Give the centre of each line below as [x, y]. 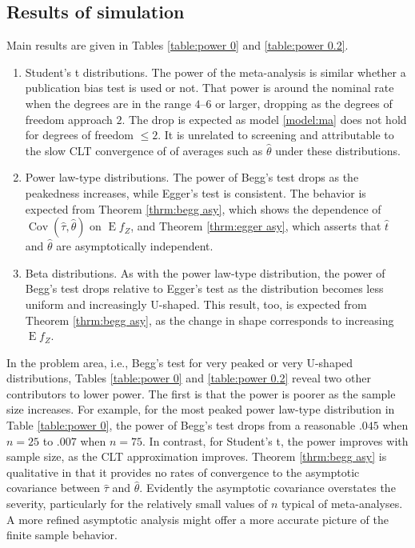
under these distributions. [338, 150]
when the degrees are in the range [108, 103]
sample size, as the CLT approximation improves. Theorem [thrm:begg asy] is [197, 456]
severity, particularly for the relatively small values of [137, 504]
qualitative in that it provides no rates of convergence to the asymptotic [183, 472]
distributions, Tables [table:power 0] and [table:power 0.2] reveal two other [189, 378]
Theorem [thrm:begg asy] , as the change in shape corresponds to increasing [209, 320]
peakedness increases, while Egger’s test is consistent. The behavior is [196, 192]
